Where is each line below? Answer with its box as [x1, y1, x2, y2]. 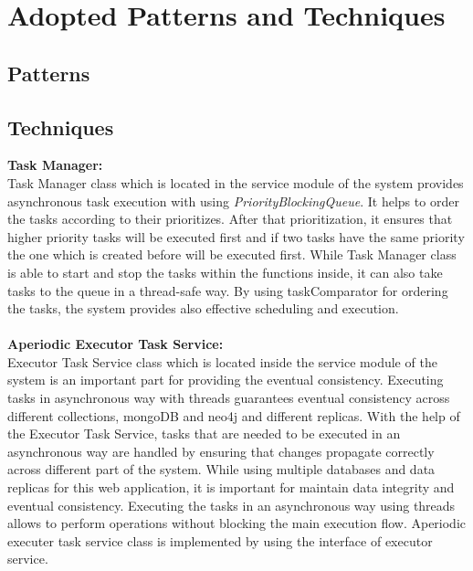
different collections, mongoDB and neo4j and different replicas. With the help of [7, 406, 460, 425]
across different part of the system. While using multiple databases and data [7, 460, 436, 479]
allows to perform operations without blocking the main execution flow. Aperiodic [7, 513, 467, 533]
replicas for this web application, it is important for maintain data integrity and [7, 478, 455, 497]
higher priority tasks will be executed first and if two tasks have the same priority [7, 227, 465, 246]
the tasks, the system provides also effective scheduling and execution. [7, 299, 399, 318]
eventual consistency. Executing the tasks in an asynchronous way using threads [7, 495, 456, 514]
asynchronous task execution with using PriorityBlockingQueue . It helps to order [7, 191, 459, 210]
